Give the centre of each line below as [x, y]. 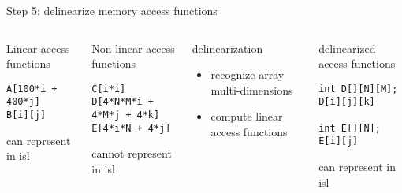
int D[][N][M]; [358, 89]
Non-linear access [133, 48]
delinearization [227, 48]
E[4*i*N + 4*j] [131, 128]
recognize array [248, 74]
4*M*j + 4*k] [126, 115]
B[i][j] [26, 115]
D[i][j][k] [347, 102]
